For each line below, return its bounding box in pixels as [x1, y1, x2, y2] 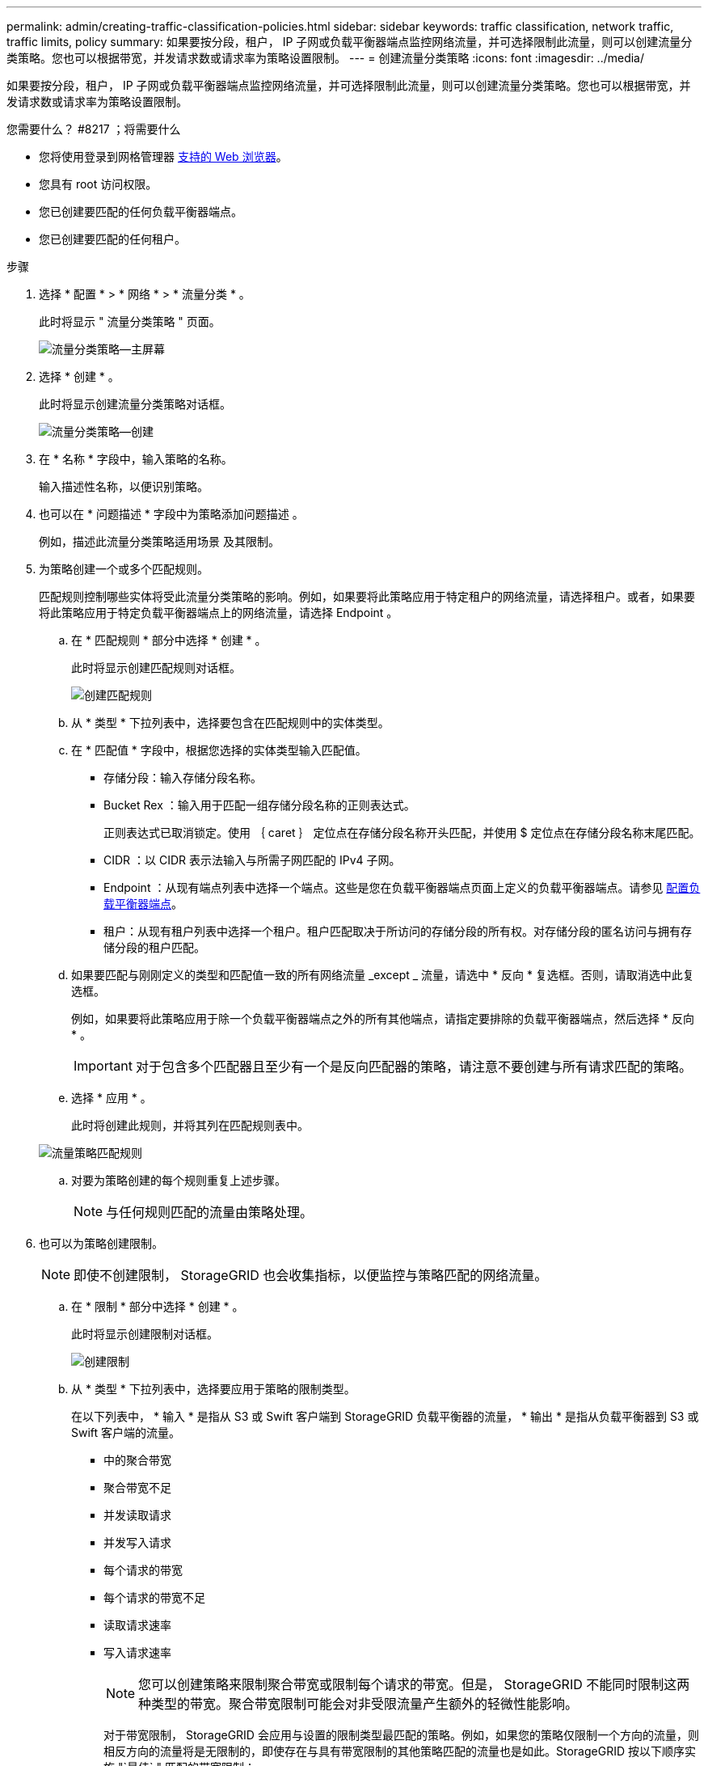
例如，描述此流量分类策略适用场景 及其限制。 [39, 534, 280, 548]
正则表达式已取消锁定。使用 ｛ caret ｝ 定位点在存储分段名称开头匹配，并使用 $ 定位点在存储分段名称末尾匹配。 [103, 826, 701, 839]
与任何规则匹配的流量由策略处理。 [106, 1204, 314, 1220]
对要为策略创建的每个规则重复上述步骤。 [71, 1173, 286, 1187]
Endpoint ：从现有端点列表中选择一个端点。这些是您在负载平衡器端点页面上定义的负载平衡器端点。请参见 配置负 [103, 881, 701, 894]
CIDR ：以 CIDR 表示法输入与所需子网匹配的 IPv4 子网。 [103, 853, 401, 867]
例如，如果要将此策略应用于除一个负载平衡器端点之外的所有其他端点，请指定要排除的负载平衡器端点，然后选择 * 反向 [71, 1012, 694, 1025]
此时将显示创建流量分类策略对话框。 [39, 397, 231, 411]
